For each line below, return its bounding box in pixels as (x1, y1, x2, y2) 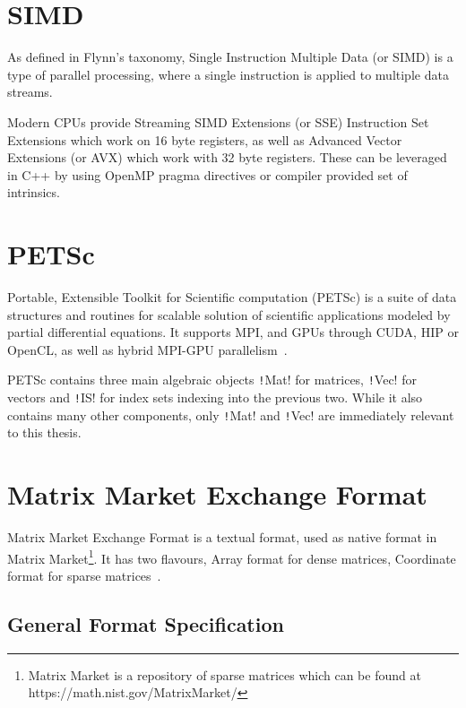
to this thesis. (7, 423, 82, 442)
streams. (7, 82, 53, 101)
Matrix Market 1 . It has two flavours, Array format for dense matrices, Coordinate (7, 546, 456, 567)
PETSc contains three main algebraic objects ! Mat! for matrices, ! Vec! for (7, 370, 417, 389)
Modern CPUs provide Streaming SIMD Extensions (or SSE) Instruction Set (7, 112, 429, 131)
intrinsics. (7, 183, 60, 202)
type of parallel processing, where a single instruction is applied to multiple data (7, 65, 449, 83)
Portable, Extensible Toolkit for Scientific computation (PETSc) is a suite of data (7, 288, 457, 306)
